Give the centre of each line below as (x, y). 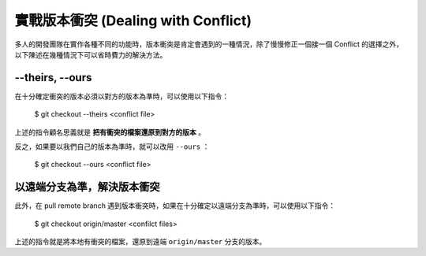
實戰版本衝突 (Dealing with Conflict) (133, 20)
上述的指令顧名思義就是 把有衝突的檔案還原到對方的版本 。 (110, 132)
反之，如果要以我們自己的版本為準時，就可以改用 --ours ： (112, 147)
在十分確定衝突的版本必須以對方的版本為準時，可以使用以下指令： (121, 96)
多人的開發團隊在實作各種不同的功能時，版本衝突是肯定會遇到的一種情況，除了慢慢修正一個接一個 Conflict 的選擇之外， (209, 44)
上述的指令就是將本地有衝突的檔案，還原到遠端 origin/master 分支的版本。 (140, 242)
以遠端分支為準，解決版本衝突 (87, 187)
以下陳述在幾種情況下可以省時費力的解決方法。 (91, 54)
